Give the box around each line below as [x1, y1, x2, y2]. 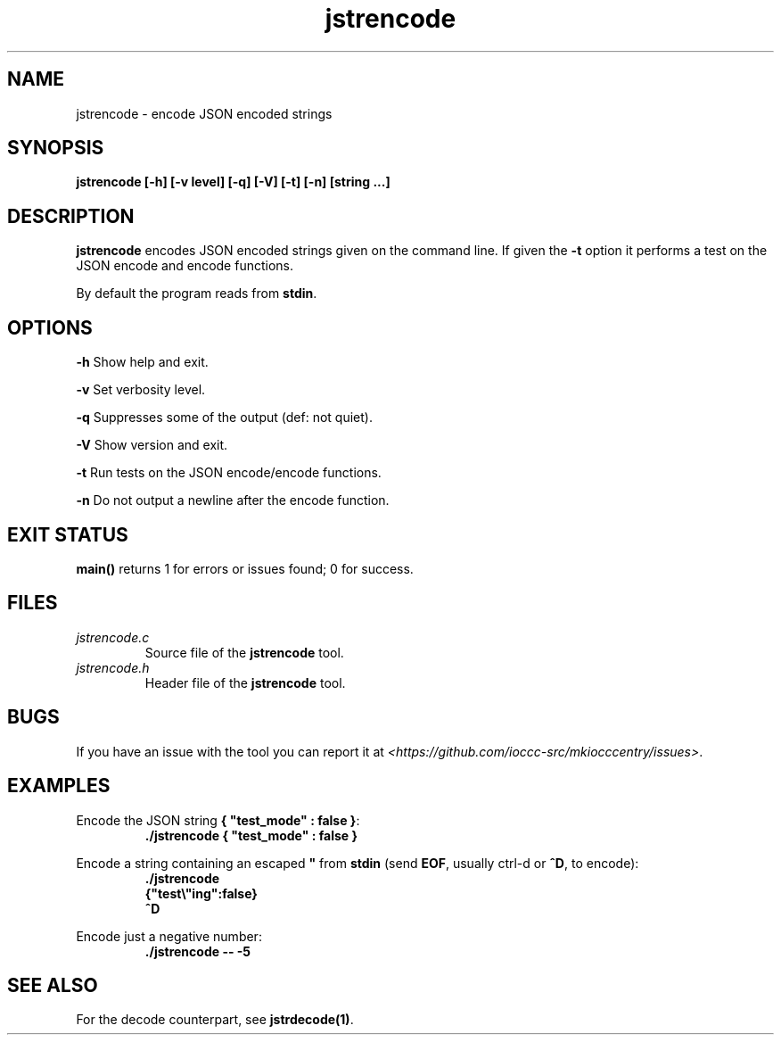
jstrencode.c [76, 629, 150, 645]
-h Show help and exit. [76, 354, 209, 370]
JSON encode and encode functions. [76, 258, 293, 274]
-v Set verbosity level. [76, 382, 206, 398]
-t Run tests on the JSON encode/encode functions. [76, 465, 382, 481]
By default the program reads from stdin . [76, 285, 317, 302]
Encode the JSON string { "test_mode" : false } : [76, 812, 360, 828]
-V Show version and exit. [76, 437, 228, 453]
